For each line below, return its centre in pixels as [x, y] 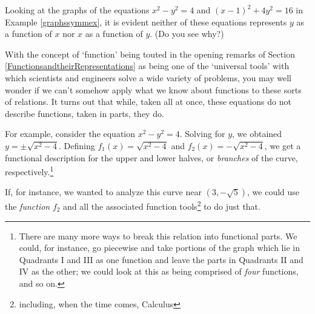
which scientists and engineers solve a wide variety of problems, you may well [148, 77]
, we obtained [257, 134]
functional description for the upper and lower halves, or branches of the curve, [151, 157]
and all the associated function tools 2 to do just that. [162, 205]
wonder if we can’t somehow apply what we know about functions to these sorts [153, 89]
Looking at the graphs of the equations [77, 10]
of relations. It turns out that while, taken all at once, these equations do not [148, 102]
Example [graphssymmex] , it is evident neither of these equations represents [146, 22]
